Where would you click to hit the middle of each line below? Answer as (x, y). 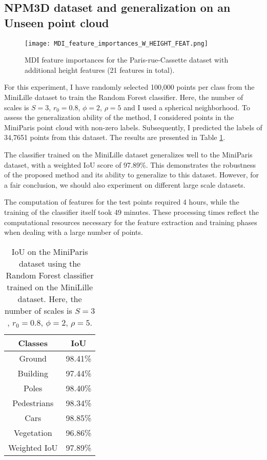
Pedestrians (33, 403)
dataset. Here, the (50, 298)
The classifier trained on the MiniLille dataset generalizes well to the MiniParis (128, 154)
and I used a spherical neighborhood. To (187, 107)
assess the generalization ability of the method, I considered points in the (119, 117)
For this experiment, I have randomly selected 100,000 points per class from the (129, 87)
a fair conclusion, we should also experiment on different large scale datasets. (125, 184)
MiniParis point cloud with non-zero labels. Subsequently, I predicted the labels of (133, 127)
